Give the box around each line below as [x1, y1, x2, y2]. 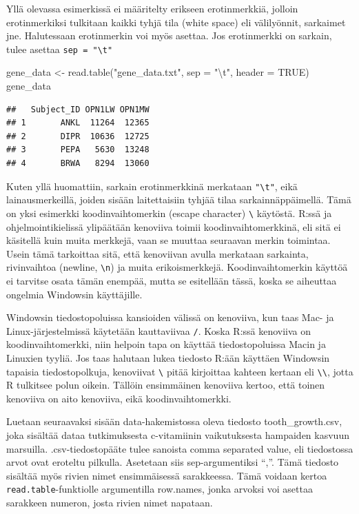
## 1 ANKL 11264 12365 [6, 118, 150, 128]
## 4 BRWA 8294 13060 [6, 158, 150, 168]
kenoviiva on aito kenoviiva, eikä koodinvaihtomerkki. [6, 391, 232, 405]
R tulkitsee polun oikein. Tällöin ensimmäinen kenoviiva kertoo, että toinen [6, 378, 325, 392]
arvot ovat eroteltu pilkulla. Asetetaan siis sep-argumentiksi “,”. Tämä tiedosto [6, 455, 339, 469]
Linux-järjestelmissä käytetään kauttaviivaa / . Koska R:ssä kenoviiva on [6, 323, 311, 338]
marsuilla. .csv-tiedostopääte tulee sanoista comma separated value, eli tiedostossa [6, 441, 353, 455]
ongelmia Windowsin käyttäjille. [6, 287, 143, 301]
